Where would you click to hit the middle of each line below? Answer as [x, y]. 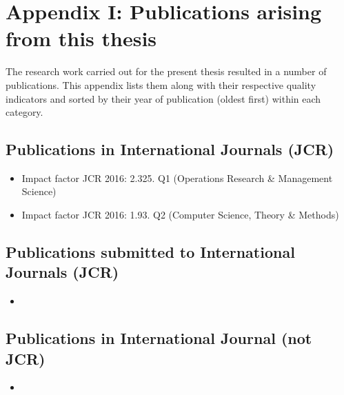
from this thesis [81, 38]
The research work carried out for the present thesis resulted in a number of [166, 71]
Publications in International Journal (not [159, 338]
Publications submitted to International [150, 252]
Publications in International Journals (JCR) [170, 149]
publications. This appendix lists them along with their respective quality [161, 84]
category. [24, 112]
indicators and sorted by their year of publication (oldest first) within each [163, 98]
